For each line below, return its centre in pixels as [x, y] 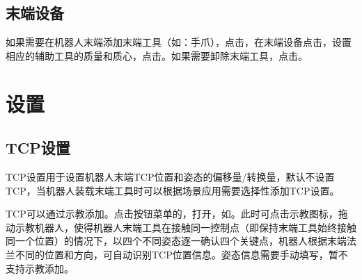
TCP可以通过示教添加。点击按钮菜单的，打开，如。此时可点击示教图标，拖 [177, 214]
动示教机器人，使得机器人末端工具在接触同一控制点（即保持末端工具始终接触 [181, 227]
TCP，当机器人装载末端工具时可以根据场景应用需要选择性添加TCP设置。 [173, 190]
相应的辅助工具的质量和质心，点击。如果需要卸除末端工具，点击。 [157, 55]
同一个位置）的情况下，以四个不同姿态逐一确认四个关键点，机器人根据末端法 [181, 241]
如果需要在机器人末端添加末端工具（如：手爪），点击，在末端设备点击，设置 [179, 42]
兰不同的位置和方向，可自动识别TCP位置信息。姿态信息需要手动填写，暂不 [177, 254]
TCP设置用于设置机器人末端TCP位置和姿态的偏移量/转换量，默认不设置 [170, 176]
